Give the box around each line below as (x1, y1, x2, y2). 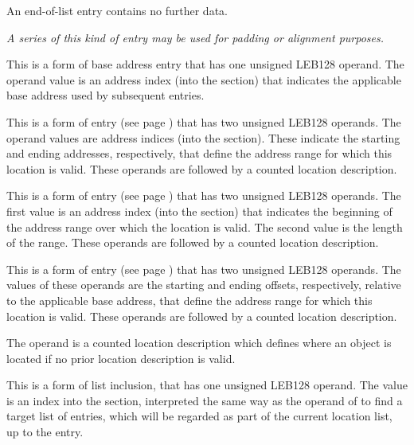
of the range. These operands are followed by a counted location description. (6, 234, 379, 251)
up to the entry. (6, 424, 84, 440)
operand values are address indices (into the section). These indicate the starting (6, 129, 400, 146)
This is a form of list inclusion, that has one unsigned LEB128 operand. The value (6, 377, 408, 393)
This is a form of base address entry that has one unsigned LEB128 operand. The (6, 56, 404, 72)
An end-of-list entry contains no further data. (6, 2, 228, 18)
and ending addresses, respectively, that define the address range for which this (6, 145, 393, 162)
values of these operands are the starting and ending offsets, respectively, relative (6, 276, 401, 293)
